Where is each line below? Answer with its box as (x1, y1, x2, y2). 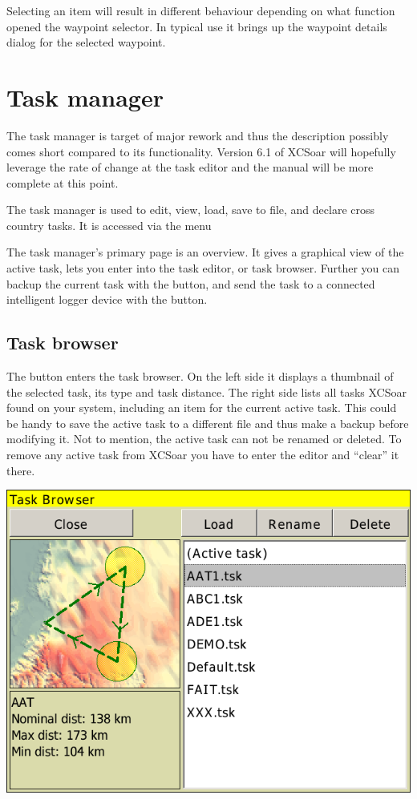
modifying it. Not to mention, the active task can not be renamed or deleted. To (6, 430, 402, 447)
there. (6, 462, 35, 478)
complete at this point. (6, 174, 119, 191)
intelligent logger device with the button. (6, 291, 208, 308)
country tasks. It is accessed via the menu (6, 216, 212, 233)
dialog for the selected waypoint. (6, 34, 166, 50)
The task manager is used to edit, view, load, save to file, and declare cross (6, 201, 375, 218)
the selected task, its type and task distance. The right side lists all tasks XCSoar (6, 383, 407, 400)
